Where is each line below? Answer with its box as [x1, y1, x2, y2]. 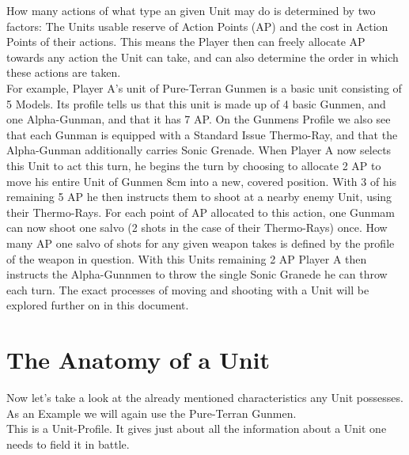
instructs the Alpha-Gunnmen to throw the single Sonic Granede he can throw [6, 266, 388, 282]
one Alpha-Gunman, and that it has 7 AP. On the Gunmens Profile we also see [6, 111, 391, 127]
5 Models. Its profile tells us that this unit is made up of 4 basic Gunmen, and [6, 95, 386, 112]
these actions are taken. [6, 64, 121, 81]
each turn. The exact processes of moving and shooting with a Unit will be [6, 281, 369, 298]
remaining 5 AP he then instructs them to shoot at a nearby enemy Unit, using [6, 188, 392, 205]
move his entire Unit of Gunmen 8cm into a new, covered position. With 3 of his [6, 173, 397, 189]
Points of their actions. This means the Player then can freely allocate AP [6, 33, 365, 50]
